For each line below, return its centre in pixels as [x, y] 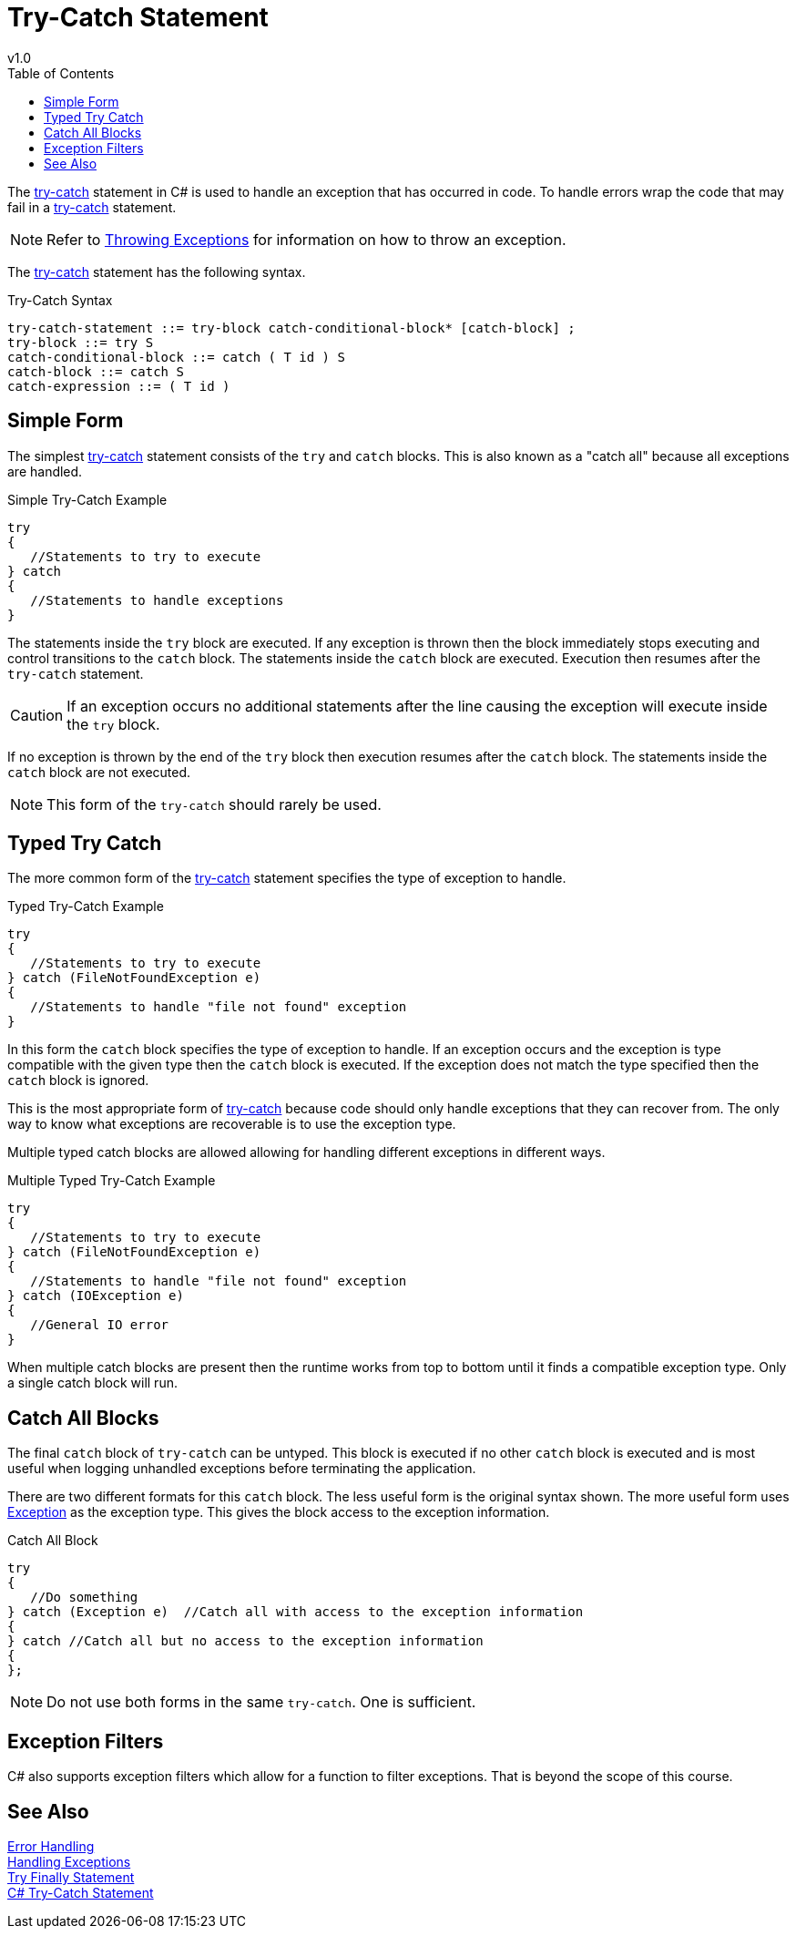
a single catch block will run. [92, 1383]
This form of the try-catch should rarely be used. [214, 804]
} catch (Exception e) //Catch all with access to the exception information [296, 1612]
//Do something [84, 1598]
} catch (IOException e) [96, 1296]
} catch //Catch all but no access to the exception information [245, 1641]
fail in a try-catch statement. [92, 207]
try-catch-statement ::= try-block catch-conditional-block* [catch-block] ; [291, 328]
